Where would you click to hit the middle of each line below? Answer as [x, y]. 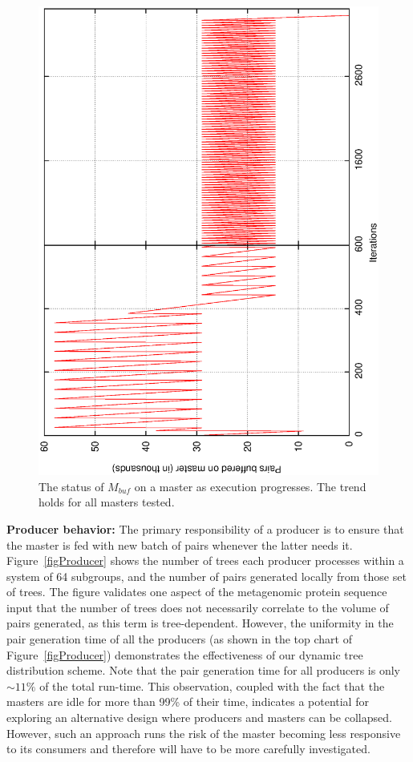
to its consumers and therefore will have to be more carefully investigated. [188, 749]
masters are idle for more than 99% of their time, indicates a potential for [188, 702]
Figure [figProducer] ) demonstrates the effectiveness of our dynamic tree [185, 654]
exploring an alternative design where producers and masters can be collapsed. [199, 718]
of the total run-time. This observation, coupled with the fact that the [212, 685]
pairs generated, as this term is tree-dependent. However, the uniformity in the [200, 623]
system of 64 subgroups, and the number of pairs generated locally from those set [206, 576]
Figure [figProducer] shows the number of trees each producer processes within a [205, 560]
